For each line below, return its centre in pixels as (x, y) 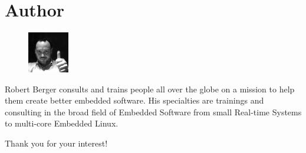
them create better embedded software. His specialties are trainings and (134, 100)
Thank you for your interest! (56, 143)
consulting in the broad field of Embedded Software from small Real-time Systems (153, 112)
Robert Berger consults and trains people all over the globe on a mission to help (150, 89)
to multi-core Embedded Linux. (62, 123)
